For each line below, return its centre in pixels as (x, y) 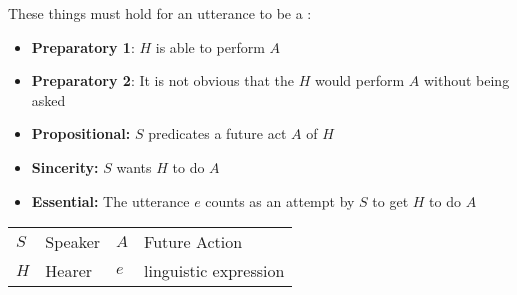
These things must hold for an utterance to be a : (160, 13)
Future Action (193, 242)
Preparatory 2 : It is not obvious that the (163, 80)
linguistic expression (214, 271)
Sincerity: (65, 166)
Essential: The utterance (110, 200)
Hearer (69, 271)
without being (466, 80)
